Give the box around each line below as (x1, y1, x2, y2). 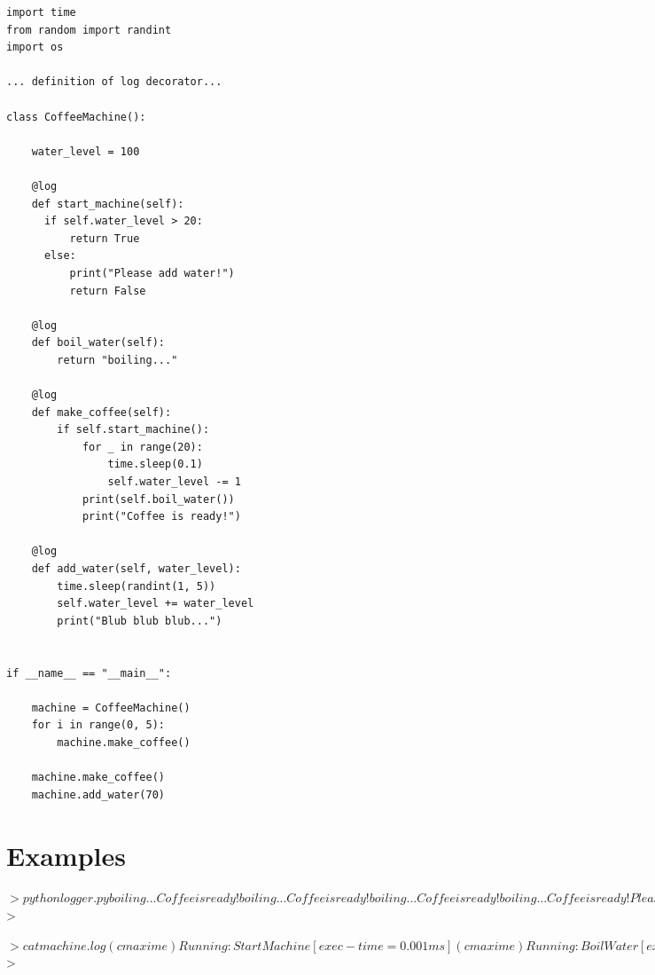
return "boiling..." (57, 353, 178, 366)
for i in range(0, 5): (31, 719, 165, 732)
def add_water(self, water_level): (31, 562, 241, 575)
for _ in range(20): (82, 440, 203, 453)
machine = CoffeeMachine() (31, 701, 191, 714)
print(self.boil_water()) (82, 492, 235, 506)
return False (69, 284, 146, 297)
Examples (6, 837, 126, 873)
